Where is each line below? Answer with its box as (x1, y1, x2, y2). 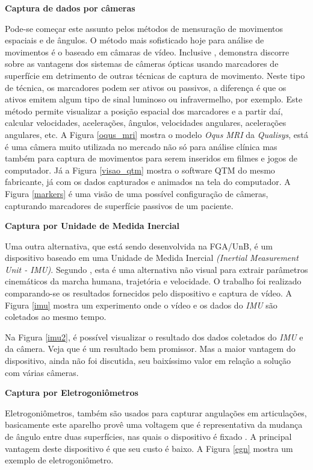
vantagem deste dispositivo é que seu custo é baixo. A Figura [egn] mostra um (5, 442, 293, 454)
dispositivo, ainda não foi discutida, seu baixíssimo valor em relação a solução (5, 354, 291, 367)
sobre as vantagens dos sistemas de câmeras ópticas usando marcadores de (5, 57, 279, 70)
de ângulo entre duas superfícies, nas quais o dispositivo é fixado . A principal (5, 430, 292, 442)
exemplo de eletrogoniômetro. (5, 454, 114, 466)
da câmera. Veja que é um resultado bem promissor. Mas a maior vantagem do (5, 342, 296, 355)
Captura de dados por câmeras (5, 2, 135, 14)
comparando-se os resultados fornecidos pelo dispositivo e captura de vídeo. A (5, 287, 293, 299)
